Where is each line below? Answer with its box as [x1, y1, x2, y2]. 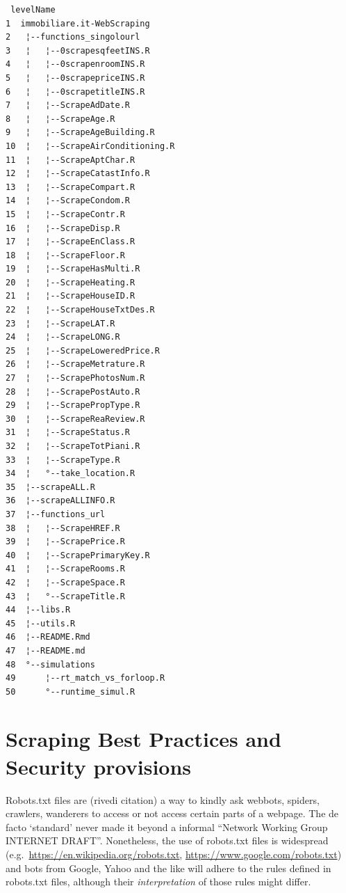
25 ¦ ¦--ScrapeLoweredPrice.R [6, 345, 160, 356]
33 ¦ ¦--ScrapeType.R [6, 455, 120, 465]
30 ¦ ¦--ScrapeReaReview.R [6, 413, 145, 424]
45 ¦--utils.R [6, 618, 76, 629]
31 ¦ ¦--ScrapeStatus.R [6, 427, 130, 438]
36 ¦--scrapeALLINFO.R [6, 496, 115, 506]
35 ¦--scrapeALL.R [6, 482, 95, 492]
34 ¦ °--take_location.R [6, 468, 135, 479]
